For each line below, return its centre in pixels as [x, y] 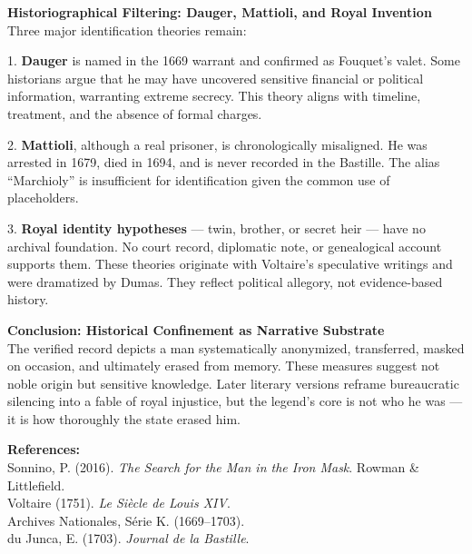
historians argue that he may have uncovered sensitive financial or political [216, 78]
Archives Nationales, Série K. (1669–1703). [126, 520]
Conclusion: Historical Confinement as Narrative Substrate [196, 329]
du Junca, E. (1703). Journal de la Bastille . [128, 538]
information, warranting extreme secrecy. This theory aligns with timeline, [214, 96]
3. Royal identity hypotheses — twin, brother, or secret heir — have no [216, 228]
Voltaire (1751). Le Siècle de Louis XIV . [119, 503]
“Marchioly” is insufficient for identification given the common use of [199, 179]
